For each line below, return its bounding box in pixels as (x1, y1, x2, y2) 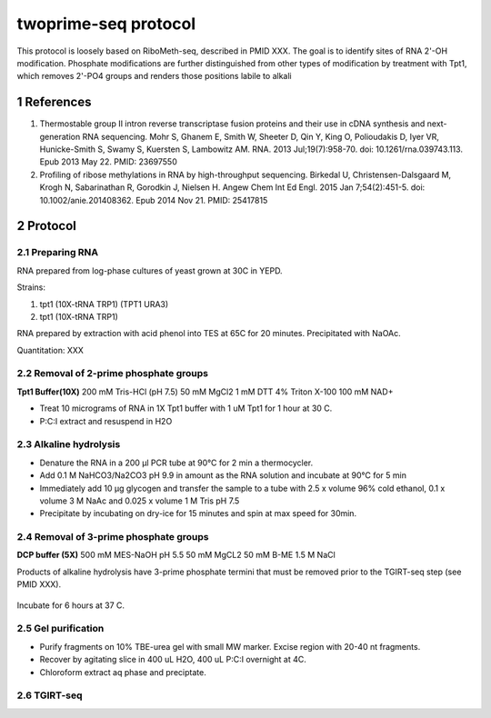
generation (39, 131, 81, 142)
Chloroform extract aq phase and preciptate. (39, 666, 206, 677)
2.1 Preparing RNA (16, 246, 99, 259)
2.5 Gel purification (16, 623, 105, 635)
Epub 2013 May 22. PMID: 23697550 (39, 156, 177, 167)
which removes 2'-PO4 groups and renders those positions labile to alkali (16, 71, 292, 82)
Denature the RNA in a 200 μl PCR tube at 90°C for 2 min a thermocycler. (39, 457, 314, 468)
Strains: (16, 282, 45, 293)
